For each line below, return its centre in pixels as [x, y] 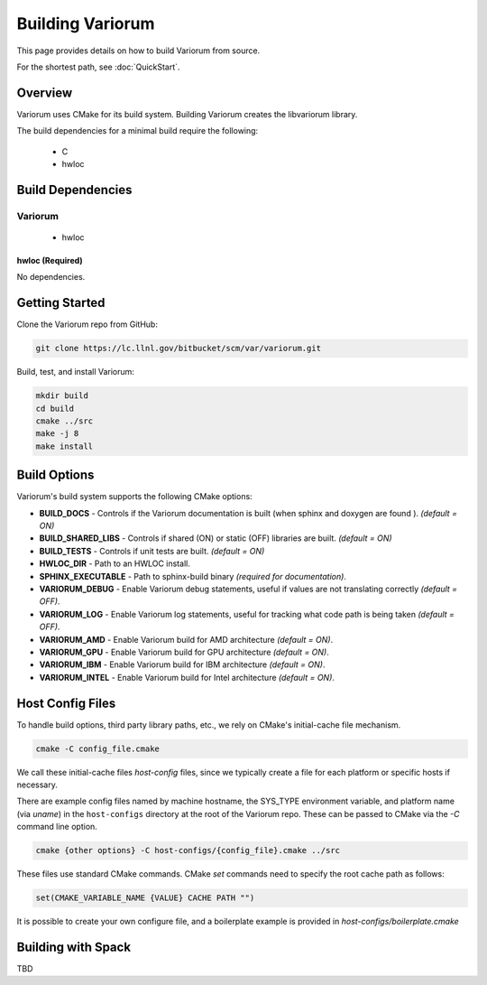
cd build [55, 408]
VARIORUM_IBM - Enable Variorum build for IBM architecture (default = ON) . [182, 664]
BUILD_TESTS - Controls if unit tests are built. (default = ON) [152, 551]
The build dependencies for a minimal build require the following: [138, 131]
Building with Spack [74, 947]
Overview [45, 93]
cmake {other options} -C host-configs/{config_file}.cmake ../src [188, 850]
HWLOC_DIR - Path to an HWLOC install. [115, 563]
